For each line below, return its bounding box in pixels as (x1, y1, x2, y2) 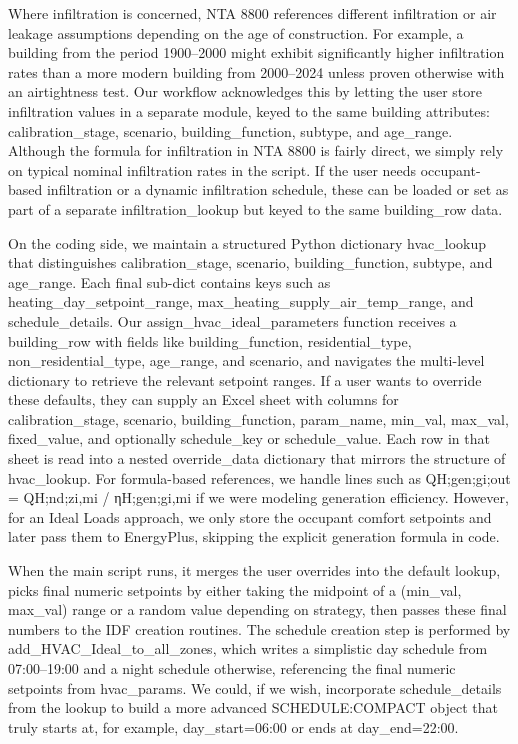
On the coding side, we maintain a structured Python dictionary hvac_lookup (8, 232, 487, 253)
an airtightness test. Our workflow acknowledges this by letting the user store (8, 81, 482, 102)
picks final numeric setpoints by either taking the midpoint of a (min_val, (8, 579, 462, 600)
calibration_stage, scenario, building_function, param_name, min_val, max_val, (8, 408, 509, 429)
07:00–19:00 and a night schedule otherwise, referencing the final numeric (8, 658, 456, 678)
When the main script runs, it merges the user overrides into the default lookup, (8, 560, 501, 581)
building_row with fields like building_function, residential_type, (8, 330, 412, 351)
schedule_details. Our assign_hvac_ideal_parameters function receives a (8, 310, 457, 331)
